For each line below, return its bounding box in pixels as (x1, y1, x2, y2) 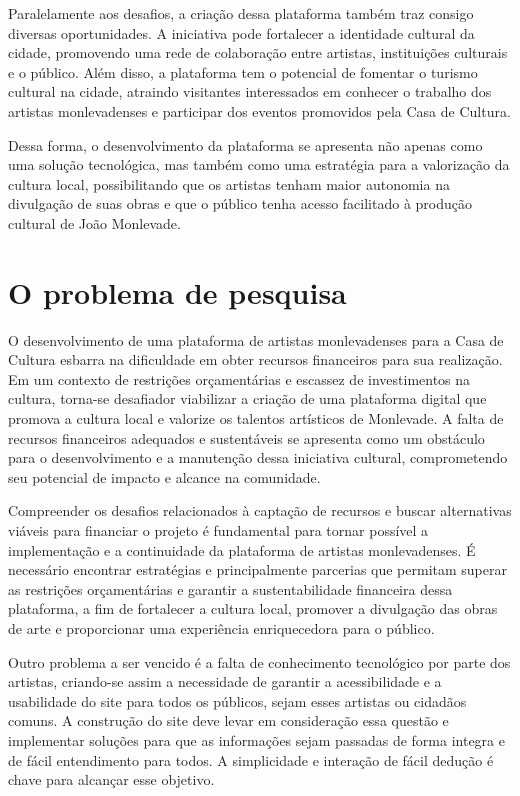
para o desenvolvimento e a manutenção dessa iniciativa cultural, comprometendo (8, 447, 508, 468)
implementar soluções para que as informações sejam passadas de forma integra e (8, 729, 505, 750)
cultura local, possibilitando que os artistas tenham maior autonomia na (8, 173, 450, 194)
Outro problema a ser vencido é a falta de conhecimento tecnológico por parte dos (8, 651, 511, 672)
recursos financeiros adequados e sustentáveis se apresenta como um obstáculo (8, 427, 485, 448)
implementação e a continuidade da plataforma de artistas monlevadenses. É (8, 539, 476, 560)
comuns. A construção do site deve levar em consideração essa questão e (8, 710, 449, 731)
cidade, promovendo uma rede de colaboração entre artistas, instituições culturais (8, 42, 508, 63)
